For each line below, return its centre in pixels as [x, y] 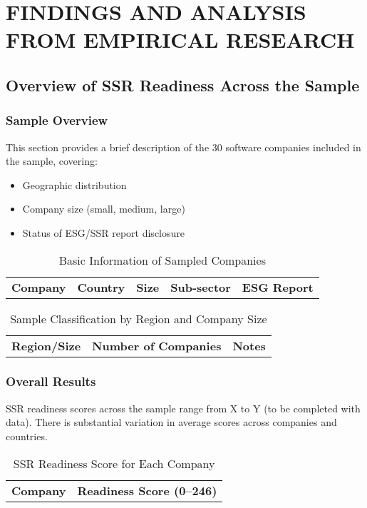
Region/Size [46, 345]
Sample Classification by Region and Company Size [139, 318]
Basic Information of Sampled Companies [162, 260]
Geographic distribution [74, 184]
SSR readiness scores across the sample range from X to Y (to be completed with [183, 408]
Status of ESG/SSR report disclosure [104, 232]
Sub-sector [201, 287]
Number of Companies [157, 345]
